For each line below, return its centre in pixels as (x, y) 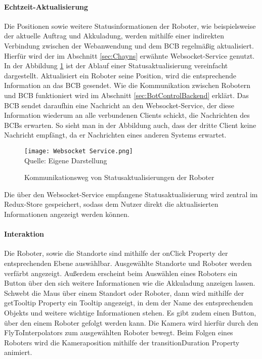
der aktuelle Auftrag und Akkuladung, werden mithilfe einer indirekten (114, 36)
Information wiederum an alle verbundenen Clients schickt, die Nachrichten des (127, 115)
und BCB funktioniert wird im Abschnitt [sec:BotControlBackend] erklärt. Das (126, 95)
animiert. (18, 352)
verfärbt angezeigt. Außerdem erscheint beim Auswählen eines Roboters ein (121, 273)
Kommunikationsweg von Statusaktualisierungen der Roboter (119, 177)
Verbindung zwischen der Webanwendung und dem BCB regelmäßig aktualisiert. (129, 45)
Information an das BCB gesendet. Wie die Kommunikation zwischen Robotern (127, 85)
